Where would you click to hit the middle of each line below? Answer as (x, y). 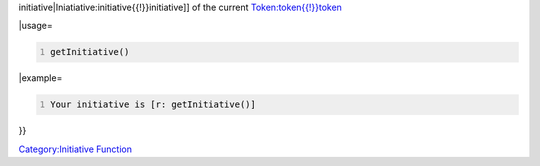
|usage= (36, 26)
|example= (40, 78)
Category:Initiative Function (75, 149)
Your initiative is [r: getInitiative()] (153, 104)
